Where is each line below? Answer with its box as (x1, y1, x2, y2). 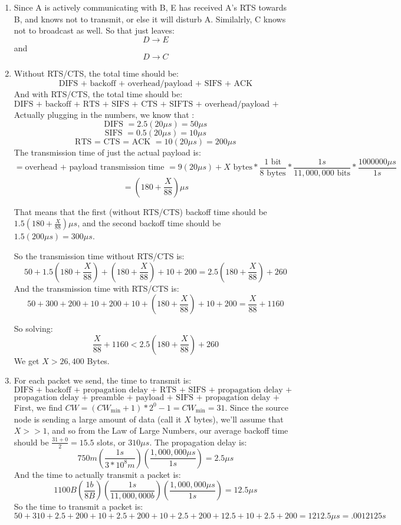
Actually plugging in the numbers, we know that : (14, 108, 195, 120)
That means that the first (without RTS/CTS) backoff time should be (14, 205, 267, 217)
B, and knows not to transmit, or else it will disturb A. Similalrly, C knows (14, 12, 286, 25)
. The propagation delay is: (149, 435, 247, 448)
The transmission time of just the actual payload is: (14, 146, 201, 159)
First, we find (14, 401, 63, 413)
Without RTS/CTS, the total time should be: (14, 67, 179, 80)
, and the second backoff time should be (77, 217, 221, 229)
